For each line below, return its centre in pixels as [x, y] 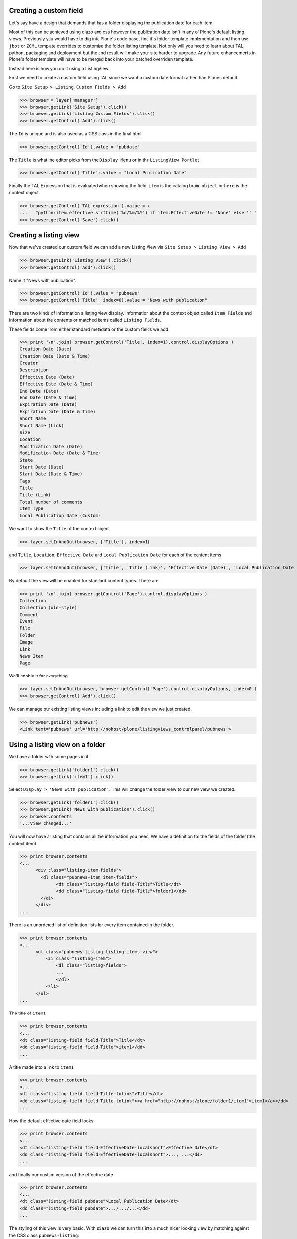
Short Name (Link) [42, 425]
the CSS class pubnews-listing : [44, 1235]
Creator [29, 363]
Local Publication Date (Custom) [60, 516]
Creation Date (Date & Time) [55, 356]
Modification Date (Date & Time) [60, 453]
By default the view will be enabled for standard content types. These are [84, 580]
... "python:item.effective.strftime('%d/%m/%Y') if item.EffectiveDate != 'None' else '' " [138, 213]
